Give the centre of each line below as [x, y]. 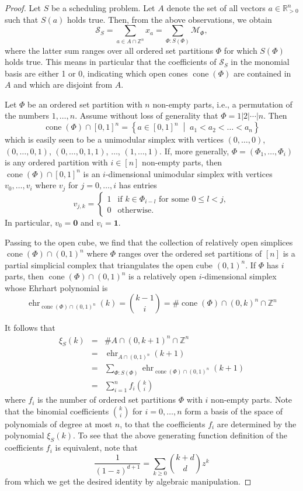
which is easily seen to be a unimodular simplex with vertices [114, 139]
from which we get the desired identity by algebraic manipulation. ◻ [128, 481]
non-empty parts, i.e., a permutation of [222, 104]
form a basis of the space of [234, 411]
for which [241, 50]
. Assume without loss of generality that [147, 115]
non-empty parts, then [182, 162]
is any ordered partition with [56, 162]
